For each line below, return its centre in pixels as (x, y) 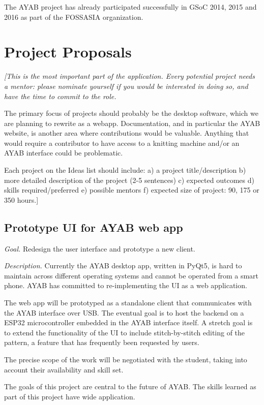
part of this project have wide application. (70, 396)
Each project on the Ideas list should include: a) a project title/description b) (125, 170)
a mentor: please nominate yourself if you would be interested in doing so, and (126, 86)
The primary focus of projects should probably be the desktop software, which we (131, 113)
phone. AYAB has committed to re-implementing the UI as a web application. (126, 285)
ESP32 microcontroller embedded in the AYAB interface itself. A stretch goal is (128, 322)
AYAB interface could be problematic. (64, 153)
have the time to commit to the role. (60, 96)
